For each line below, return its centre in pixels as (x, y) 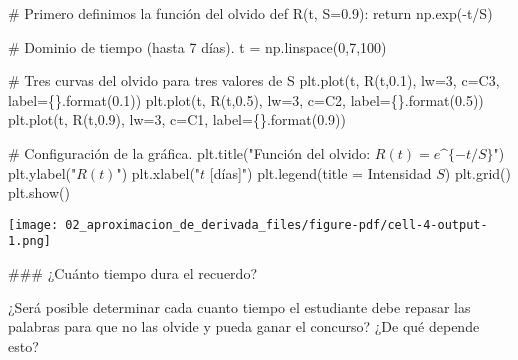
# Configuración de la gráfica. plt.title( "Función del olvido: (189, 152)
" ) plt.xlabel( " (158, 172)
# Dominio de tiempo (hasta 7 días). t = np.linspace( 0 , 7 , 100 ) (197, 46)
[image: (33, 224)
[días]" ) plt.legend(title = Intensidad (320, 172)
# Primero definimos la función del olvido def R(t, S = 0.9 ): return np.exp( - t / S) (250, 13)
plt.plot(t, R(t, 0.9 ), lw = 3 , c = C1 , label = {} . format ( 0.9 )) (177, 119)
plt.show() (39, 192)
